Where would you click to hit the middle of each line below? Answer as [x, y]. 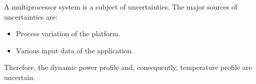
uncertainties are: [31, 16]
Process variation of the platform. [68, 33]
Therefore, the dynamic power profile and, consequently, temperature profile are [128, 67]
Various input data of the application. [75, 50]
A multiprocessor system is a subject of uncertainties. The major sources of [121, 7]
